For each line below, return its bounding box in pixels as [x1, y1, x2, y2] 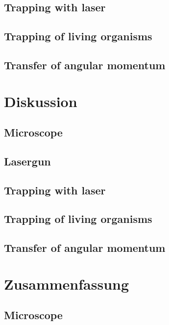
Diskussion [4, 91, 77, 111]
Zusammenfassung [4, 273, 129, 294]
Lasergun [4, 153, 51, 168]
